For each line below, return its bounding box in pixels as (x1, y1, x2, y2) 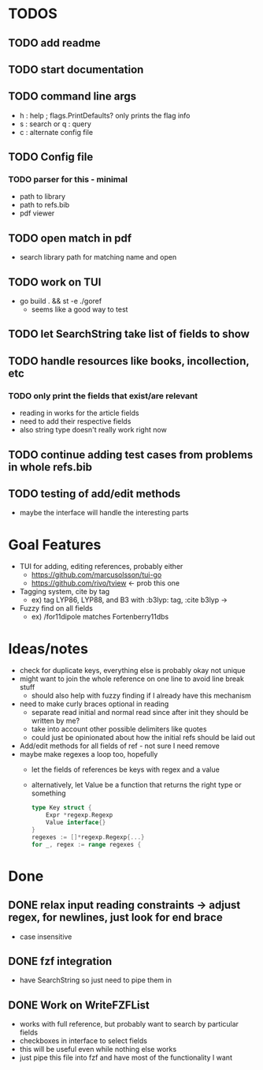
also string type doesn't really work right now (19, 425, 167, 435)
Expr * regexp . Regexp (46, 811, 113, 819)
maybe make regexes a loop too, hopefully (19, 750, 158, 759)
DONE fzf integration (8, 954, 113, 967)
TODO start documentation (8, 62, 144, 76)
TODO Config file (8, 151, 94, 164)
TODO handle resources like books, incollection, (8, 354, 250, 368)
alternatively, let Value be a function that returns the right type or (31, 780, 242, 790)
